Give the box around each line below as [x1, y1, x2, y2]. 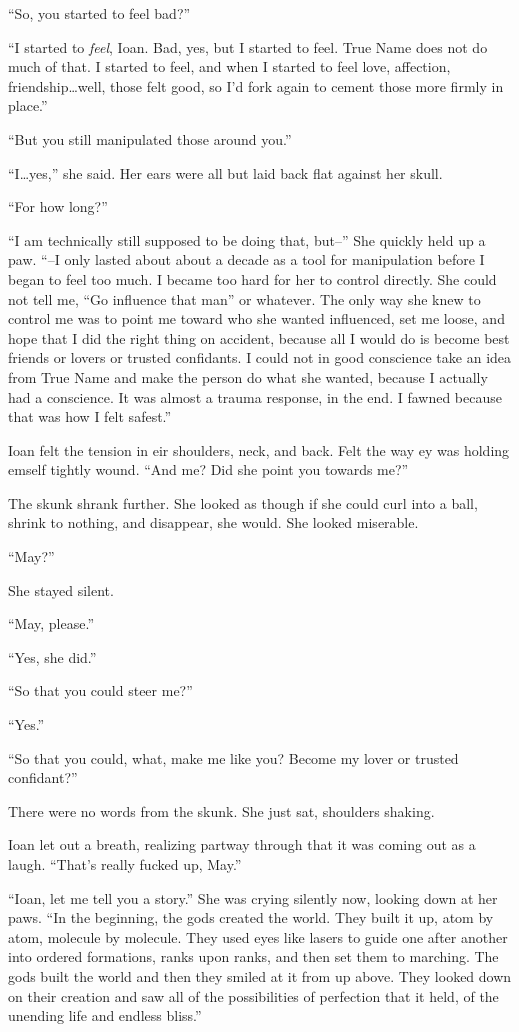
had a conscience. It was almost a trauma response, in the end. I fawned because [8, 386, 502, 407]
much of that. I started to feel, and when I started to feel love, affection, [8, 56, 451, 77]
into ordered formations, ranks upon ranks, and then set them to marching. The [8, 946, 499, 967]
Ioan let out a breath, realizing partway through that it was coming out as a [8, 834, 476, 855]
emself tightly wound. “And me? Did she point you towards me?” [8, 459, 409, 480]
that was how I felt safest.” [8, 406, 172, 427]
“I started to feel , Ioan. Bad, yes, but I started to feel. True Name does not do [8, 36, 488, 57]
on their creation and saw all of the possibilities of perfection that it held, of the [8, 985, 499, 1006]
